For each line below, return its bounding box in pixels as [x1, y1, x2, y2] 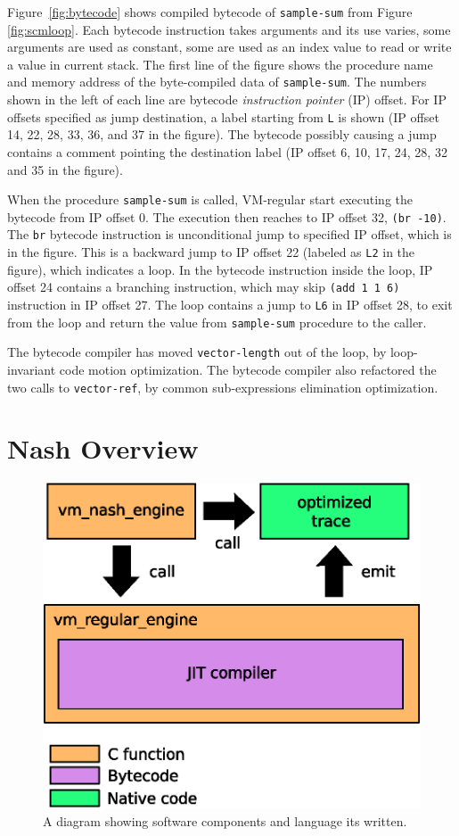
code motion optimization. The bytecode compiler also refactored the [59, 360, 437, 378]
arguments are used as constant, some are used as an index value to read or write [7, 37, 452, 56]
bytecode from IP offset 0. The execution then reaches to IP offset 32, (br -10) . [7, 207, 447, 226]
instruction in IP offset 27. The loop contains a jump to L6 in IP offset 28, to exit [7, 295, 453, 313]
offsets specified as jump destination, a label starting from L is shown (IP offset [7, 107, 439, 126]
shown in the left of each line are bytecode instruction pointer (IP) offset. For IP [7, 90, 447, 109]
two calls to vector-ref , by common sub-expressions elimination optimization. [7, 377, 439, 396]
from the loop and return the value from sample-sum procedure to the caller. [7, 312, 427, 331]
